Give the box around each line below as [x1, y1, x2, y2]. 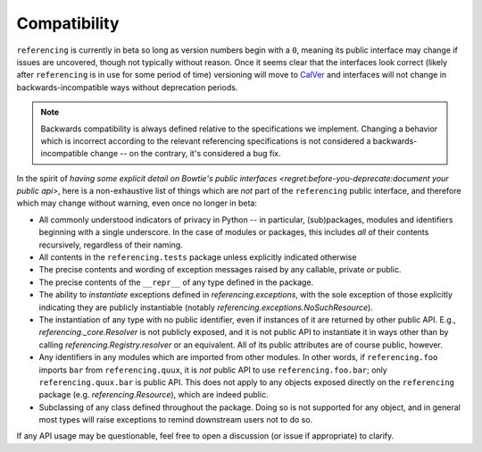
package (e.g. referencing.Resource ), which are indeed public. [38, 389, 269, 400]
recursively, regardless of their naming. [38, 239, 183, 250]
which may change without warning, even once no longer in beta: [16, 197, 258, 209]
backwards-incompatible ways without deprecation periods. [16, 81, 238, 93]
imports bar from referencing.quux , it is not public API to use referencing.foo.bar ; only [38, 364, 387, 375]
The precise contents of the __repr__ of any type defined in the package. [38, 277, 314, 288]
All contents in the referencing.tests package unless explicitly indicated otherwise [38, 252, 357, 263]
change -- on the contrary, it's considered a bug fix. [89, 148, 281, 159]
